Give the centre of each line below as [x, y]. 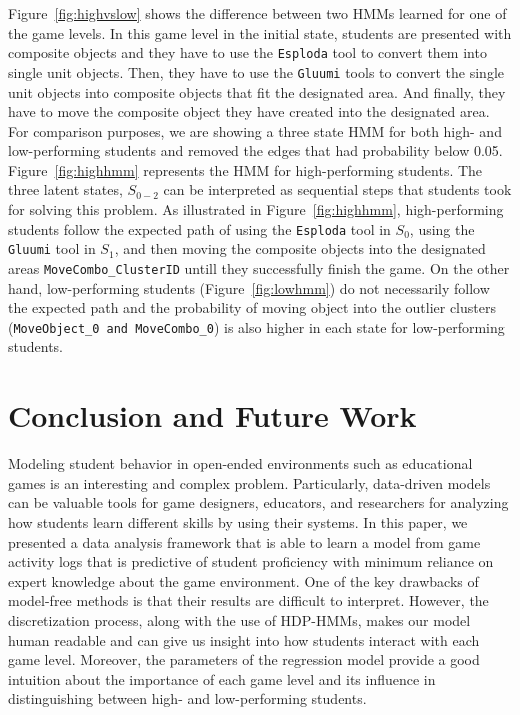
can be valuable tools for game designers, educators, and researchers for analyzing [258, 502]
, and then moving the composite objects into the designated [300, 248]
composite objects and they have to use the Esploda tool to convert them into [247, 52]
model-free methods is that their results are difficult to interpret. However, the [248, 600]
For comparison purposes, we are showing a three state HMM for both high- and [255, 130]
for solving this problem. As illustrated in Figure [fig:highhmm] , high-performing [256, 209]
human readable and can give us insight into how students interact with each [244, 639]
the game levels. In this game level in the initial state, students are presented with [260, 32]
